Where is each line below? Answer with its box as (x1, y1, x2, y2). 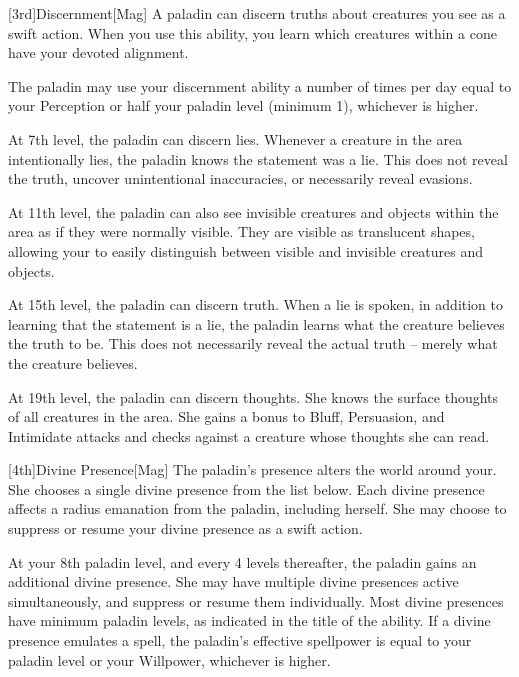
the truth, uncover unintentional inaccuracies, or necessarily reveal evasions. (8, 168, 473, 189)
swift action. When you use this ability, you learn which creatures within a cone (8, 22, 497, 43)
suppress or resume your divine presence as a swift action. (8, 518, 363, 539)
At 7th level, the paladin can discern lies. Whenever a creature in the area (8, 128, 463, 149)
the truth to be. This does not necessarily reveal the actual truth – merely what (8, 333, 498, 354)
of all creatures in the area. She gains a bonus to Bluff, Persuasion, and (8, 406, 445, 427)
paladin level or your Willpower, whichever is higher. (8, 649, 331, 670)
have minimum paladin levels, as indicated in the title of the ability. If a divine (8, 610, 491, 631)
